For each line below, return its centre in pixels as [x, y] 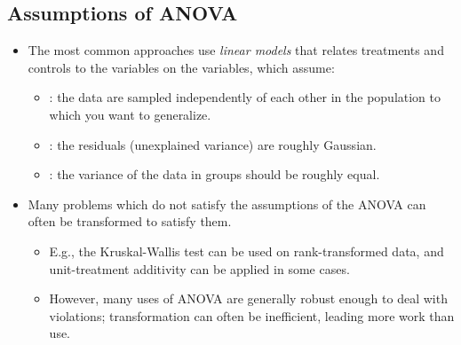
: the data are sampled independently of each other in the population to [245, 97]
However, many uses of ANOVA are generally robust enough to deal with [248, 298]
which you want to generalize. [130, 114]
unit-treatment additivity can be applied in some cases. [199, 268]
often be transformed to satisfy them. [130, 221]
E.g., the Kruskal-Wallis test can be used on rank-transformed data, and [246, 251]
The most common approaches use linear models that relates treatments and [236, 50]
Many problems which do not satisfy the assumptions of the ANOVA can [227, 204]
